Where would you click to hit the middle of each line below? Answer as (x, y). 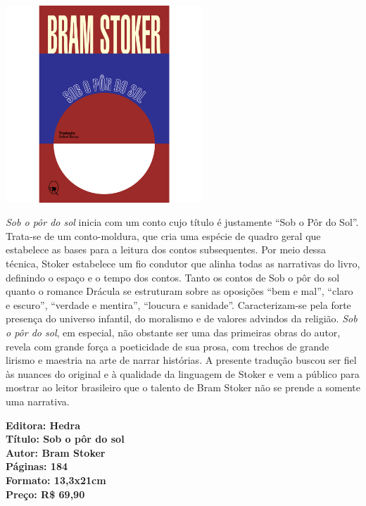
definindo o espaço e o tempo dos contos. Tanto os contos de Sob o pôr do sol (173, 277)
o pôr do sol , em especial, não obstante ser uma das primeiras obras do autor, (173, 333)
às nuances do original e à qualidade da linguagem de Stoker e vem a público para (183, 373)
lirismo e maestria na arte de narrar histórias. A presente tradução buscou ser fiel (181, 360)
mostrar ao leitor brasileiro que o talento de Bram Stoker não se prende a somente (183, 387)
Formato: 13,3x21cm (56, 480)
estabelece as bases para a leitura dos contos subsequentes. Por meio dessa (166, 249)
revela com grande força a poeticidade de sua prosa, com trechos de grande (168, 346)
